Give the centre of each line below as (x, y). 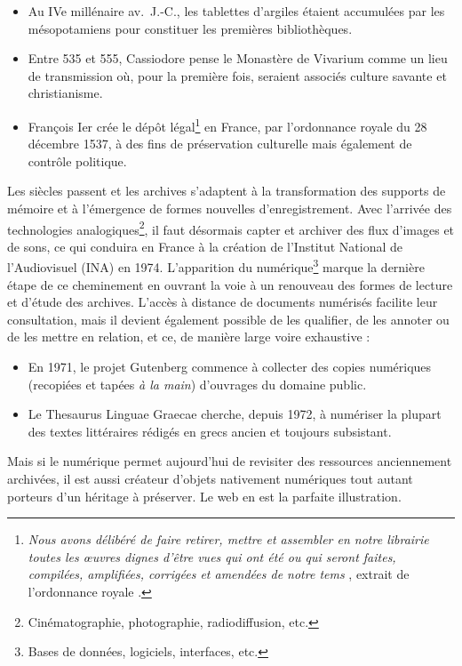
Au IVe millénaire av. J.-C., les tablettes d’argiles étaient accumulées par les (236, 11)
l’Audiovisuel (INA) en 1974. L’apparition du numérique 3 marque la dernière (216, 266)
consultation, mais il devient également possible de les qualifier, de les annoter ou (228, 319)
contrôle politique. (77, 160)
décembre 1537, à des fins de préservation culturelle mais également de (220, 144)
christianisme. (65, 93)
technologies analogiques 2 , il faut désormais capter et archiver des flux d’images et (231, 228)
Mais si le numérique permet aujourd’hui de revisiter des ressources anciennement (230, 461)
